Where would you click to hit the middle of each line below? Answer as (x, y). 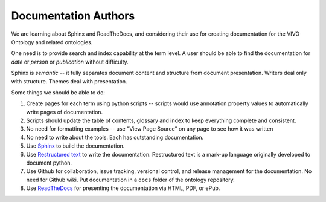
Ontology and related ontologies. (52, 42)
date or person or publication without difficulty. (70, 62)
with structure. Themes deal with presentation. (69, 81)
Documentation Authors (73, 16)
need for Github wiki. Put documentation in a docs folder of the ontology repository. (130, 180)
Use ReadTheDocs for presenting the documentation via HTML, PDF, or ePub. (123, 188)
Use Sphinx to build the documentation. (75, 146)
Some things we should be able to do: (58, 92)
